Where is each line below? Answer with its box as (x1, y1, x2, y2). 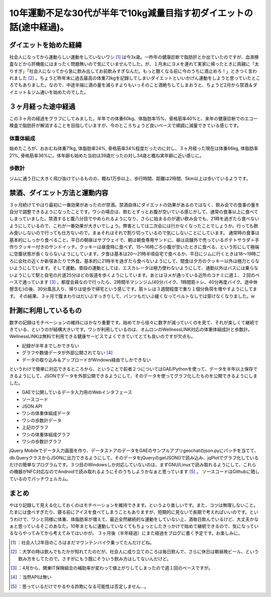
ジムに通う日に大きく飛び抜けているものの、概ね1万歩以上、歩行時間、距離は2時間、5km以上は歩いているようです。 (9, 175, 251, 181)
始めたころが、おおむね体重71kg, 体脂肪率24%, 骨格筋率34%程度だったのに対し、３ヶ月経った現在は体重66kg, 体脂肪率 (9, 146, 258, 152)
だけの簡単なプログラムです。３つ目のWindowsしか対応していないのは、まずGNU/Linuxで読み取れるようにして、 (9, 462, 243, 468)
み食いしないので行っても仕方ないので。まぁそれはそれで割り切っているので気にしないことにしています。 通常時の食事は (9, 230, 260, 236)
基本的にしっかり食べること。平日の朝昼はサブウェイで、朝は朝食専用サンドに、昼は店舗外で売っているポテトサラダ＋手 (9, 236, 259, 243)
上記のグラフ (22, 424, 49, 430)
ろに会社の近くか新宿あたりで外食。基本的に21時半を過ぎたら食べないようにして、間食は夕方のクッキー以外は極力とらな (9, 258, 259, 264)
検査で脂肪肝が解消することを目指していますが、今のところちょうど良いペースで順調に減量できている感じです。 (9, 123, 242, 129)
